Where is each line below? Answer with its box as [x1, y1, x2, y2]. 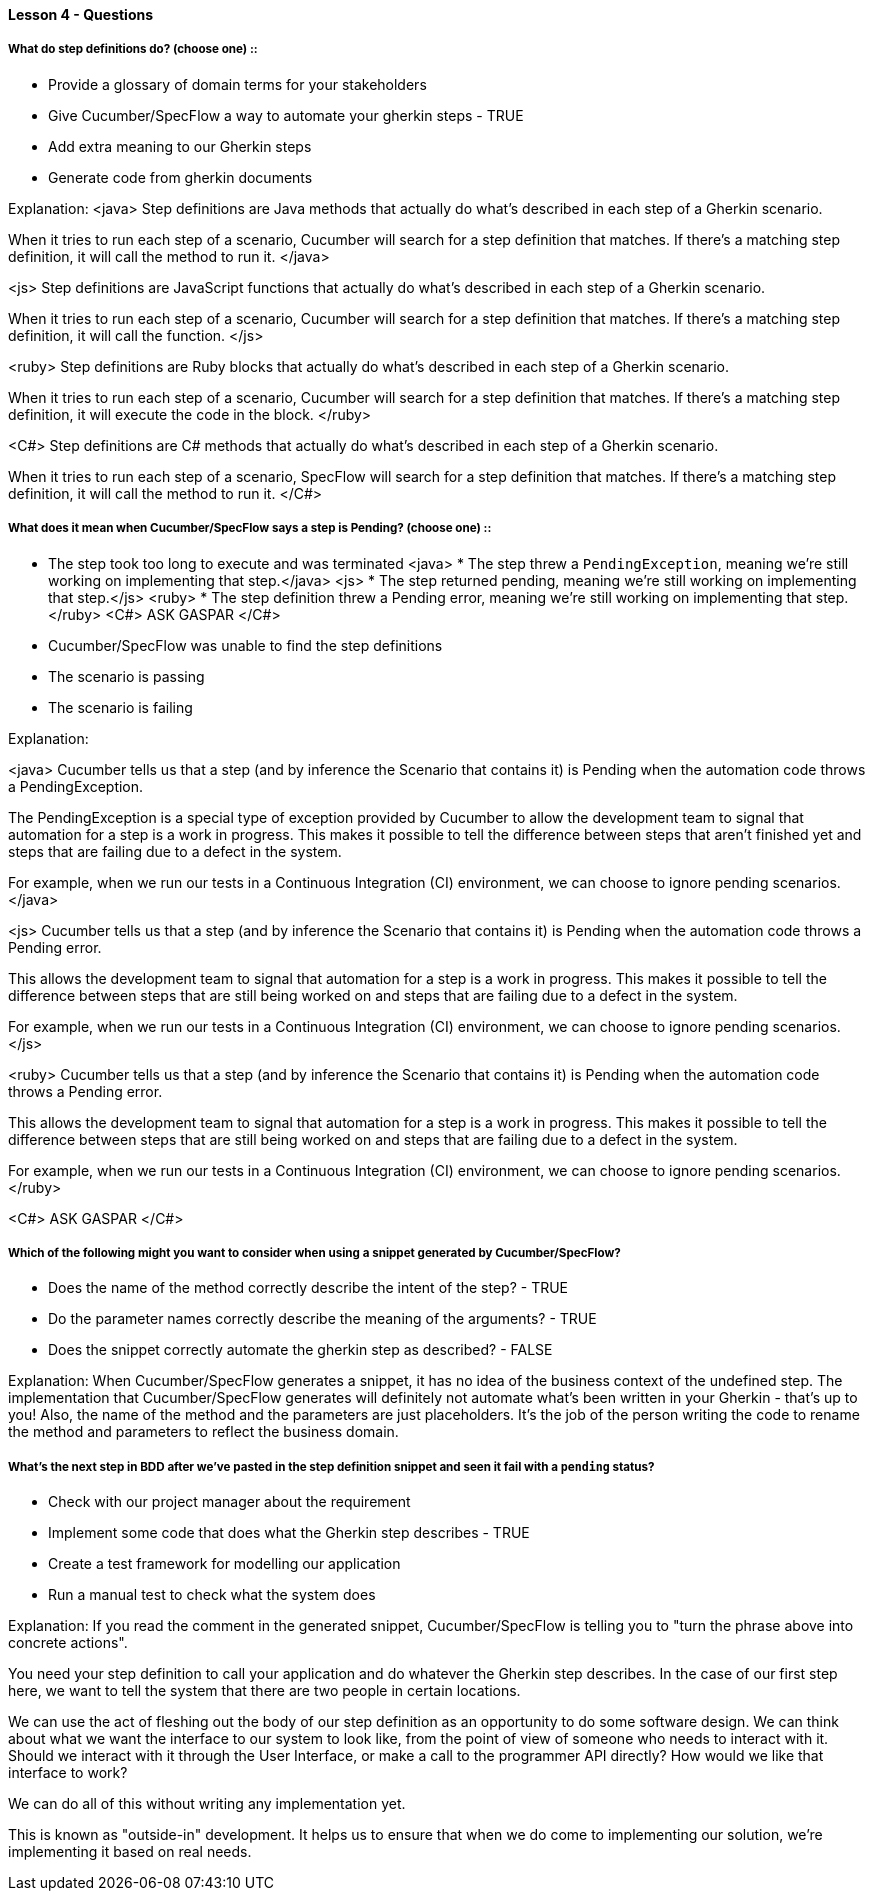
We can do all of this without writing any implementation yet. [8, 1795, 406, 1813]
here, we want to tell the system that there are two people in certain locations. [8, 1682, 521, 1700]
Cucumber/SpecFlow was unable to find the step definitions [48, 636, 443, 654]
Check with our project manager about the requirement [48, 1493, 411, 1511]
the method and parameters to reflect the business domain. [8, 1423, 399, 1441]
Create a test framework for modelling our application [48, 1555, 401, 1573]
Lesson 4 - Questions [8, 6, 154, 23]
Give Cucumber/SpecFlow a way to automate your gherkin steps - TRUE [48, 106, 524, 124]
